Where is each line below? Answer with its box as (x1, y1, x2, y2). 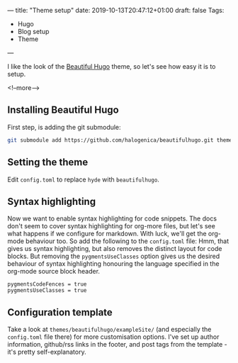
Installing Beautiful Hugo (7, 104, 119, 116)
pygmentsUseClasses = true (7, 287, 87, 294)
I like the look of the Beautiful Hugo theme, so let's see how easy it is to (7, 62, 216, 70)
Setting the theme (7, 156, 89, 169)
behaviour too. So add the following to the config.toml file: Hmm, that (25, 237, 229, 245)
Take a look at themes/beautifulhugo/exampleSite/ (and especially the (7, 325, 212, 334)
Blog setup (17, 28, 50, 35)
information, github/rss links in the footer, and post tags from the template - (7, 340, 228, 349)
